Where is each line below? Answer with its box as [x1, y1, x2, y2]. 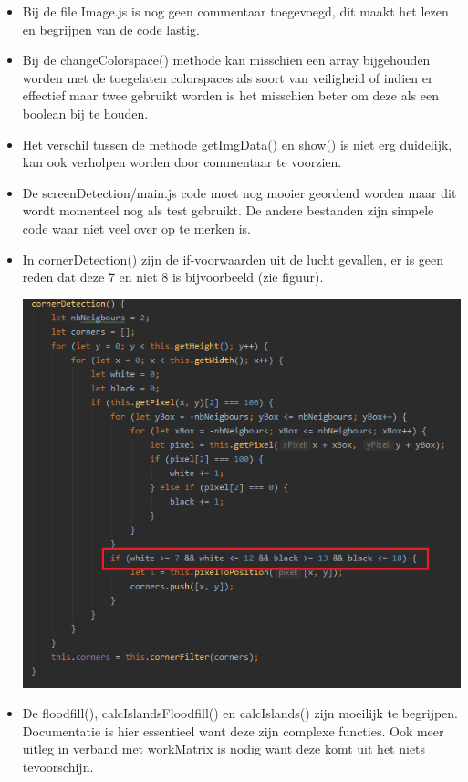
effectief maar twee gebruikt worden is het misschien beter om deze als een [22, 86, 439, 105]
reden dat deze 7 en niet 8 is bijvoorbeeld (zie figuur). [22, 267, 324, 287]
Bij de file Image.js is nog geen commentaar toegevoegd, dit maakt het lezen [22, 2, 449, 20]
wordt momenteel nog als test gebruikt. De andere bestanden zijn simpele [22, 201, 434, 220]
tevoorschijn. [22, 757, 94, 777]
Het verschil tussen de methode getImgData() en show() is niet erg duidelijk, [22, 134, 452, 153]
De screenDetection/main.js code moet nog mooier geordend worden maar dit [22, 182, 457, 202]
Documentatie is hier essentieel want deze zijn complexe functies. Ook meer [22, 721, 444, 740]
